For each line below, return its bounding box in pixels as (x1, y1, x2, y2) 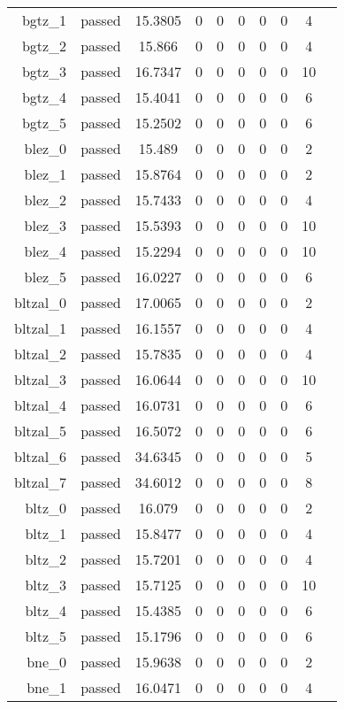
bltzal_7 (14, 472, 67, 492)
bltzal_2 (14, 343, 67, 364)
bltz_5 (25, 626, 67, 646)
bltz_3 (25, 574, 67, 595)
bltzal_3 (14, 369, 67, 389)
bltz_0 (25, 497, 67, 518)
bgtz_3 (21, 61, 67, 81)
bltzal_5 (14, 420, 67, 441)
